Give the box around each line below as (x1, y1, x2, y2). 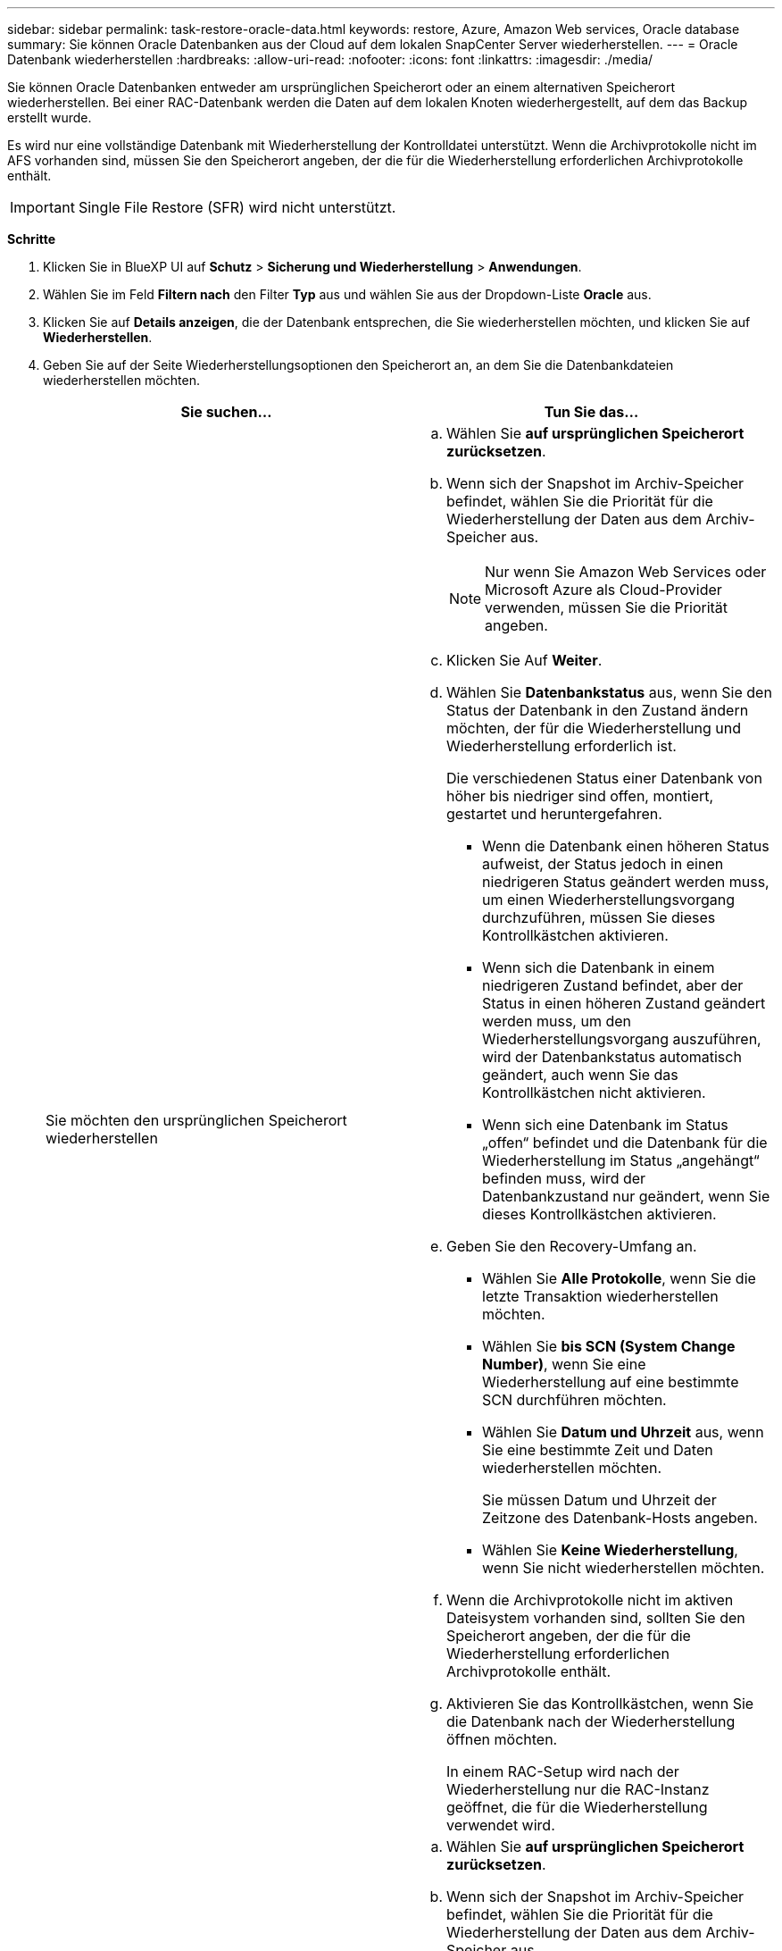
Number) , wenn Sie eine (482, 1355, 646, 1373)
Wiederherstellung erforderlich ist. (446, 737, 677, 755)
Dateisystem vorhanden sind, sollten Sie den (446, 1609, 745, 1627)
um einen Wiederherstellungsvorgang (482, 891, 735, 909)
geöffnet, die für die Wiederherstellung (446, 1798, 708, 1816)
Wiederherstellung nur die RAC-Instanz (446, 1780, 710, 1798)
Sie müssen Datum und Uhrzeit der (482, 1491, 717, 1509)
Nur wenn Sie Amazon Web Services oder (485, 563, 767, 581)
